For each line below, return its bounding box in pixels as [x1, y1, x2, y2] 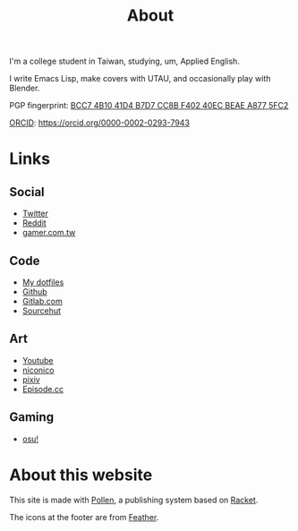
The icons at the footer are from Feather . [9, 511, 159, 522]
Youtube [21, 355, 54, 365]
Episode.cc [21, 383, 64, 394]
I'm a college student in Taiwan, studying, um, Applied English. [9, 56, 240, 67]
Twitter [21, 208, 49, 219]
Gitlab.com [21, 296, 63, 306]
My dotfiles [21, 277, 64, 287]
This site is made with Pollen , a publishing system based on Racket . [9, 494, 259, 505]
